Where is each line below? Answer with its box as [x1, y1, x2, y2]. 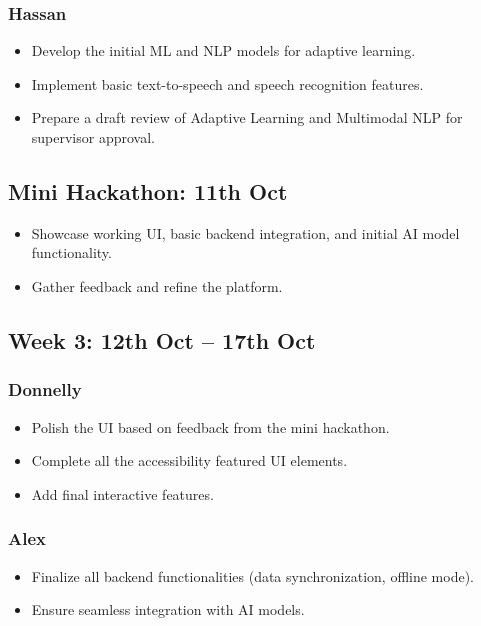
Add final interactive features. [31, 483, 214, 504]
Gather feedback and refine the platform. [31, 275, 283, 296]
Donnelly [8, 377, 82, 402]
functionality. [31, 242, 112, 263]
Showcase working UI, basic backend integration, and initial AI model [31, 222, 460, 243]
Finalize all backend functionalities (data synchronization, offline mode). [31, 565, 474, 586]
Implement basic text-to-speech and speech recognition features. [31, 73, 424, 94]
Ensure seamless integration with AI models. [31, 599, 305, 620]
